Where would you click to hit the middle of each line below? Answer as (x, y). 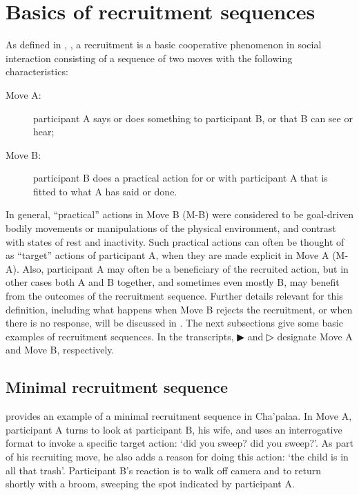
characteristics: (37, 71)
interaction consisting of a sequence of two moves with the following (149, 58)
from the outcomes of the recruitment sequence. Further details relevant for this (174, 296)
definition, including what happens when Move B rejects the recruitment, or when (179, 309)
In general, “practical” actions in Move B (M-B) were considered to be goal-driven (179, 214)
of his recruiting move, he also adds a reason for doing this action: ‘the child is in (177, 456)
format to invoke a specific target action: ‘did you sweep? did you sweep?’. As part (179, 443)
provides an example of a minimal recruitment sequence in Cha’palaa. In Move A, (179, 416)
